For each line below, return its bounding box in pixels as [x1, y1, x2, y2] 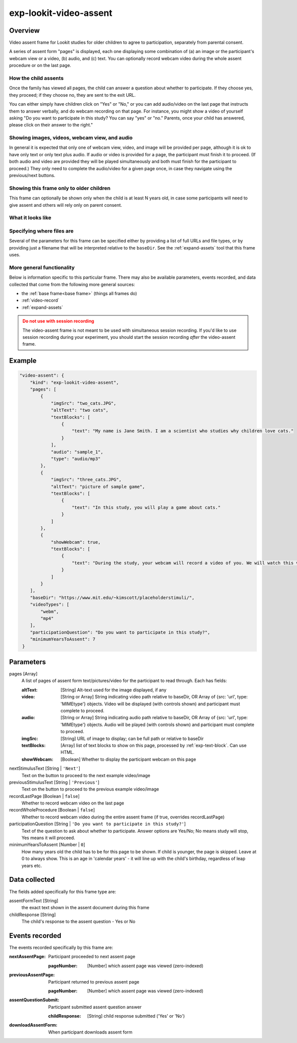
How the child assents [9, 75, 64, 81]
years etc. [21, 862, 42, 868]
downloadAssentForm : [9, 1022, 58, 1028]
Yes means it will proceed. [21, 835, 75, 841]
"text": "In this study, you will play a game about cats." [72, 504, 221, 510]
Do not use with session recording [22, 318, 95, 324]
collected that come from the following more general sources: [9, 281, 136, 287]
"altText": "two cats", [50, 407, 109, 413]
